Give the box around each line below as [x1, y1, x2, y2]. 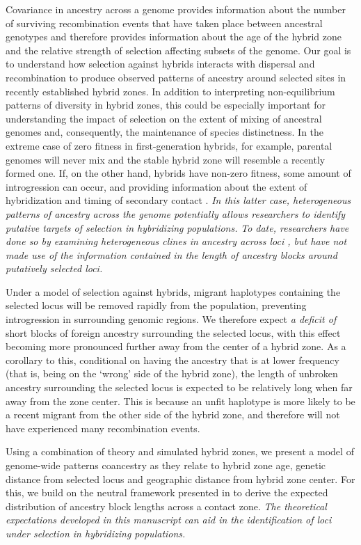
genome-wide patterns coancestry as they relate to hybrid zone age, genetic [6, 458, 326, 472]
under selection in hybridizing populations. [6, 526, 186, 540]
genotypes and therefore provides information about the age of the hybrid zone [6, 29, 342, 44]
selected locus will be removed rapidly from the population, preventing [6, 298, 307, 313]
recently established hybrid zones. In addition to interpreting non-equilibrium [6, 84, 335, 98]
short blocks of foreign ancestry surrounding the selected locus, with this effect [6, 325, 341, 340]
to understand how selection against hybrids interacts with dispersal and [6, 56, 315, 71]
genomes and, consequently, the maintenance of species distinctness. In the [6, 125, 324, 139]
